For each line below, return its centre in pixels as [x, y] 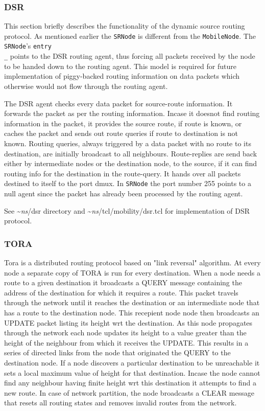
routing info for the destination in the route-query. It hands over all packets [123, 173]
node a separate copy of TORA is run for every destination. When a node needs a [132, 272]
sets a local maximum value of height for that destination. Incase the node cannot [132, 372]
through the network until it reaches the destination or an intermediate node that [132, 302]
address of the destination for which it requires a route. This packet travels [121, 292]
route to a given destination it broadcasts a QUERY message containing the [123, 282]
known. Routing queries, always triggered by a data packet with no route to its [128, 143]
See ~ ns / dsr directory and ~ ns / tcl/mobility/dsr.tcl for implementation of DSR [127, 210]
